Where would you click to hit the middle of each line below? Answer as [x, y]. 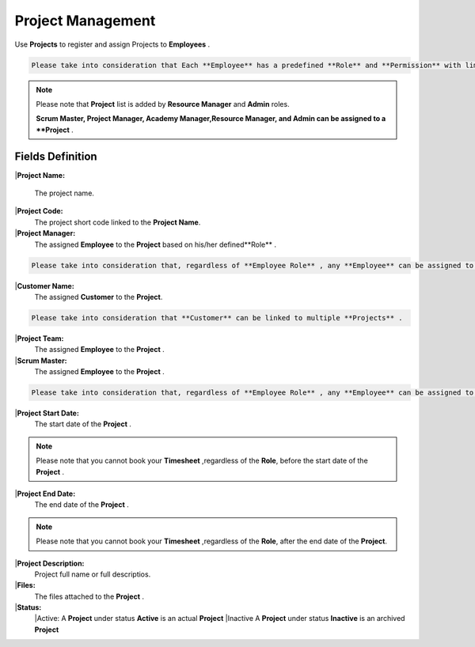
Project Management [85, 21]
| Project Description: [49, 563]
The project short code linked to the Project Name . [118, 222]
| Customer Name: [44, 286]
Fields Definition [56, 156]
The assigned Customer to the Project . [99, 297]
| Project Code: [39, 211]
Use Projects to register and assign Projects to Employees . [112, 44]
